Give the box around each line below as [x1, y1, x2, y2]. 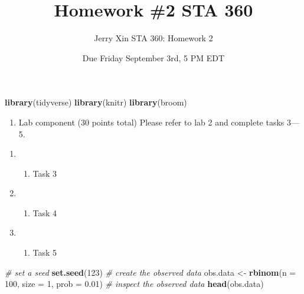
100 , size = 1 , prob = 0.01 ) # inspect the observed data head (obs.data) [5, 278, 264, 290]
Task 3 [32, 167, 57, 179]
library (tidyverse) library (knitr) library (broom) [5, 96, 187, 108]
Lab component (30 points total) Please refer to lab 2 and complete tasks [18, 115, 285, 128]
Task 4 [32, 206, 57, 219]
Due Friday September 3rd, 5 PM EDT [82, 51, 225, 64]
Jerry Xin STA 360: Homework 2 [94, 32, 213, 44]
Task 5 [32, 246, 57, 259]
